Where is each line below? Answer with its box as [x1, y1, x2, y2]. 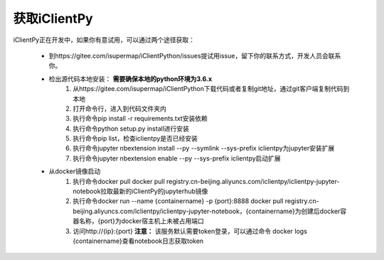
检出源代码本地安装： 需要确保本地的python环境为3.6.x [48, 75, 213, 83]
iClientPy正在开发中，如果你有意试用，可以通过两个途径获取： [13, 36, 196, 44]
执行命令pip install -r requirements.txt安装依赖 [73, 114, 208, 123]
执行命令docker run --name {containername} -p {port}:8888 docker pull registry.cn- [73, 197, 319, 205]
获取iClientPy [13, 11, 93, 26]
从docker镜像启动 [48, 167, 101, 175]
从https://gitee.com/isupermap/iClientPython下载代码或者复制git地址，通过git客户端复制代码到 [73, 85, 350, 93]
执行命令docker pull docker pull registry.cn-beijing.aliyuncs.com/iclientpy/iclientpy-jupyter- [73, 177, 340, 185]
